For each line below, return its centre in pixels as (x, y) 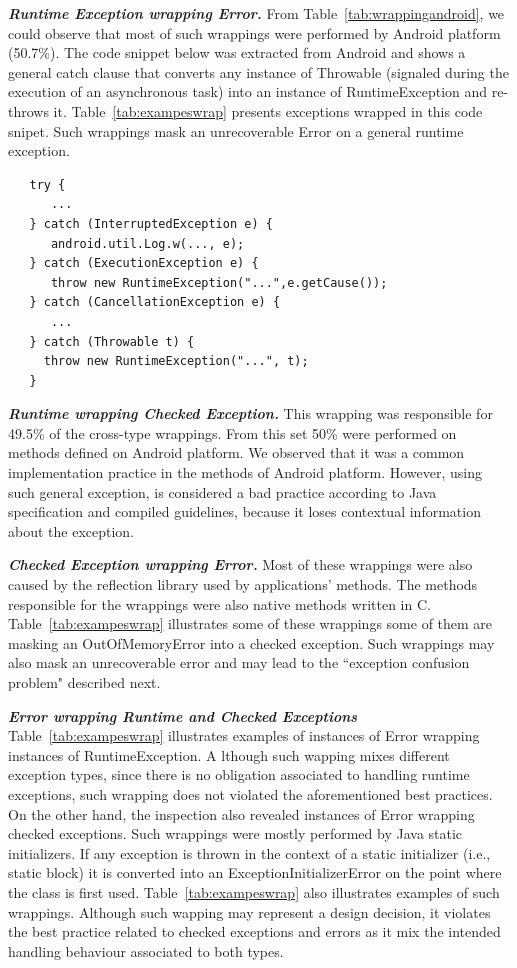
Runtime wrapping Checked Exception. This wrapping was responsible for (250, 413)
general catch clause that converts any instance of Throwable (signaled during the (258, 71)
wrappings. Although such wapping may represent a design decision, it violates (249, 911)
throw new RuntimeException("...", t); (176, 361)
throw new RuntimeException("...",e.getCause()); (219, 282)
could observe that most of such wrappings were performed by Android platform (254, 32)
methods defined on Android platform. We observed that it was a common (236, 452)
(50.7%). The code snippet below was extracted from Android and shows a (237, 52)
